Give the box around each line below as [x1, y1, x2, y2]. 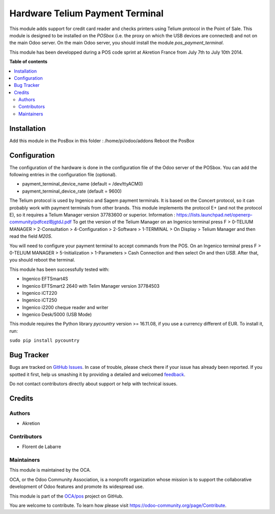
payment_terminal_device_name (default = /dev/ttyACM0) [22, 181, 143, 187]
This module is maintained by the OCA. [9, 467, 91, 473]
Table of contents [9, 59, 48, 65]
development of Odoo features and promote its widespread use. [9, 483, 144, 490]
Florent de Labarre [22, 443, 61, 450]
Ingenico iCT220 [22, 290, 58, 296]
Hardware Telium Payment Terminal [9, 8, 164, 19]
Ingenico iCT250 [22, 297, 58, 303]
